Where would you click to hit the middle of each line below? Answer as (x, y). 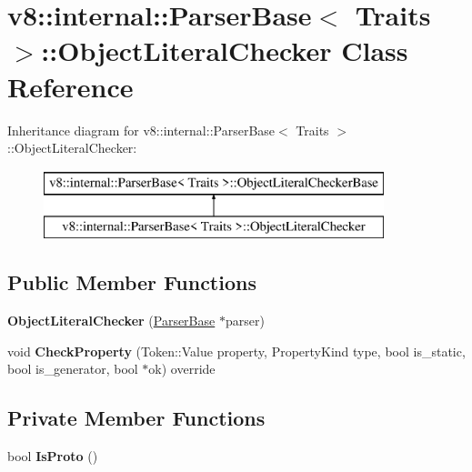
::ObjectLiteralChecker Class (225, 50)
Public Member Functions (132, 282)
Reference (70, 86)
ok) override (182, 369)
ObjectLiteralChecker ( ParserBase (111, 321)
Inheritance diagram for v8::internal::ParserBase (141, 130)
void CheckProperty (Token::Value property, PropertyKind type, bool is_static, (236, 351)
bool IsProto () (53, 456)
